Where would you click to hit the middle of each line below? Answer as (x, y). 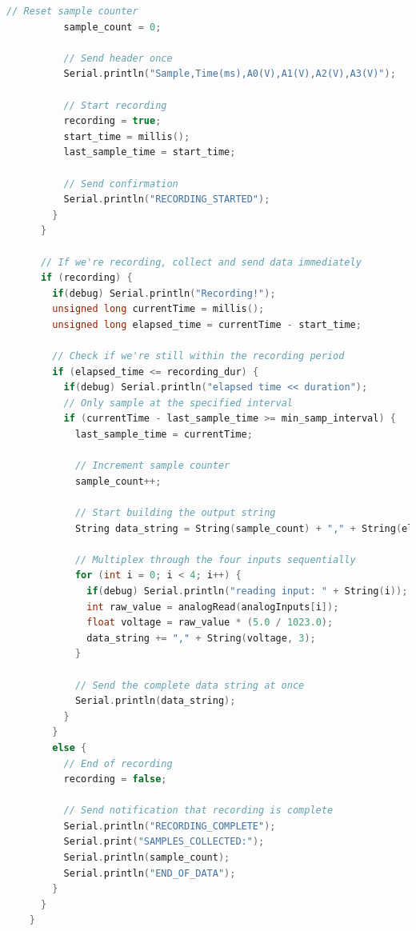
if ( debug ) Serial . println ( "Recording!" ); (164, 293)
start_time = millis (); (127, 136)
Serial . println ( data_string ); (155, 701)
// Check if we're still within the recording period (198, 356)
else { (70, 747)
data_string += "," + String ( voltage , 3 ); (201, 638)
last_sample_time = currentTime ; (164, 435)
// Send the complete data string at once (190, 685)
